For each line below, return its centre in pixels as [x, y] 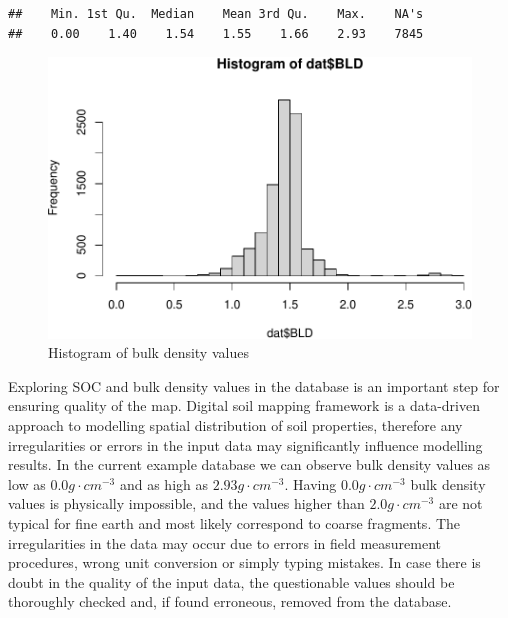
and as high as [163, 483]
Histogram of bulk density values [148, 352]
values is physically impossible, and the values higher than [186, 503]
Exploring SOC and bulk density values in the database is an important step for [254, 385]
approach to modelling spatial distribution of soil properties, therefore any [235, 424]
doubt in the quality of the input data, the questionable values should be [231, 581]
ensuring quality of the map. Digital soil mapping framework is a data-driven [244, 405]
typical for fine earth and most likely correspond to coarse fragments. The [234, 522]
